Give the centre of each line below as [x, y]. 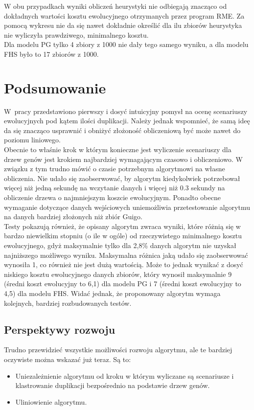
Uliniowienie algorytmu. [51, 401]
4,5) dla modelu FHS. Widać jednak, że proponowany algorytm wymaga [112, 293]
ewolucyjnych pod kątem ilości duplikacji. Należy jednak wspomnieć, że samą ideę [127, 121]
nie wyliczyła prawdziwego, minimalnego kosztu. [76, 34]
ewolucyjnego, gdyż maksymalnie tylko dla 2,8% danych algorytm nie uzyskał [120, 245]
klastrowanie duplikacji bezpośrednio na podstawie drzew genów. [113, 385]
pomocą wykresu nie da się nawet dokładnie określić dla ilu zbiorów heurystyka [123, 25]
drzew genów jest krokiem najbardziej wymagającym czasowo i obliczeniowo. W [123, 159]
